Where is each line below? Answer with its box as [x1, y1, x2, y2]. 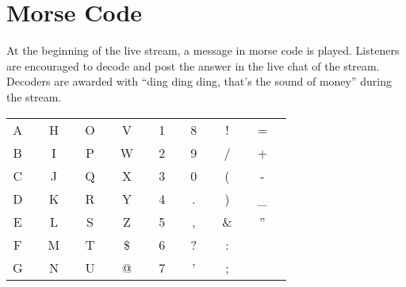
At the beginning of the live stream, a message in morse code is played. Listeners [6, 42, 400, 59]
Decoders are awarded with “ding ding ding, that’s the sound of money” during [6, 73, 392, 90]
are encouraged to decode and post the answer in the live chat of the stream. [6, 57, 380, 74]
